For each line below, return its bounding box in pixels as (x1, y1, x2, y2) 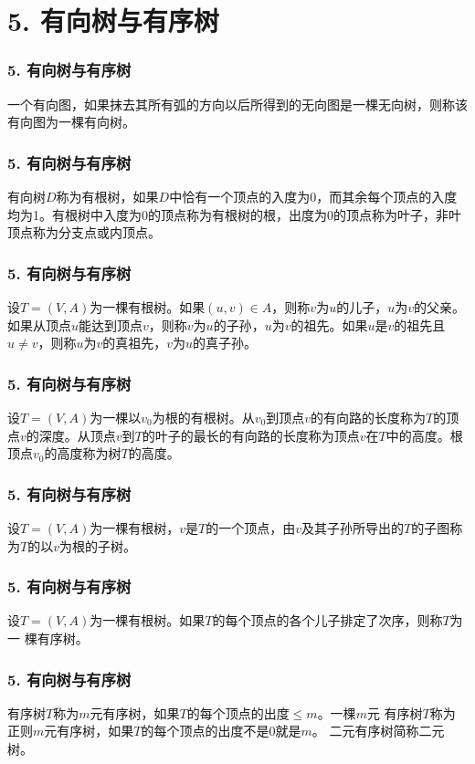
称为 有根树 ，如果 (56, 187, 159, 205)
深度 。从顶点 (38, 425, 116, 445)
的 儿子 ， (336, 298, 388, 316)
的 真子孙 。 (193, 333, 258, 352)
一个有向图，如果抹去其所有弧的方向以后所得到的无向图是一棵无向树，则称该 (7, 94, 468, 113)
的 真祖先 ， (102, 333, 167, 352)
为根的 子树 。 (58, 536, 136, 555)
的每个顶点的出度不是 (141, 721, 269, 740)
